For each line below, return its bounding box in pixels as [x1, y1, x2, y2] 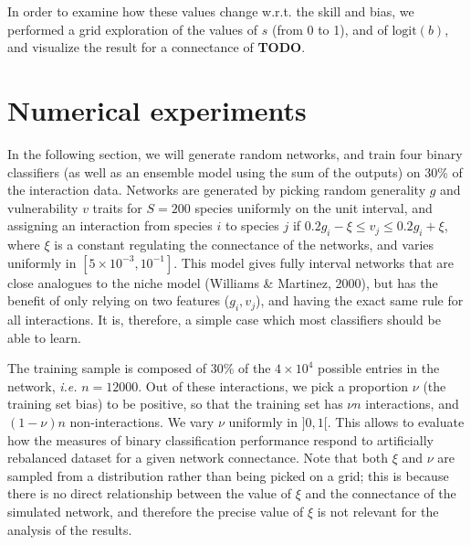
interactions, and [365, 394, 459, 413]
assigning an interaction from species [7, 216, 213, 235]
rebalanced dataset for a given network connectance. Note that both [7, 448, 389, 467]
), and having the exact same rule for [255, 291, 464, 310]
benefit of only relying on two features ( [7, 291, 230, 310]
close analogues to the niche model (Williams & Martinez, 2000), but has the [7, 272, 438, 292]
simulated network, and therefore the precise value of [7, 502, 304, 520]
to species [225, 216, 279, 235]
